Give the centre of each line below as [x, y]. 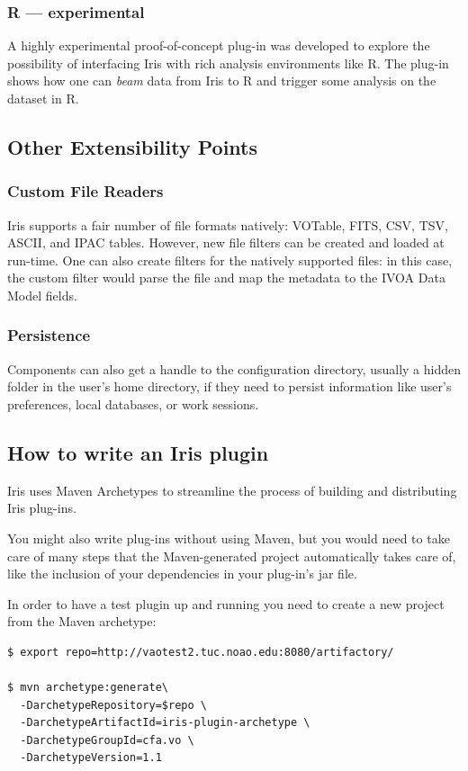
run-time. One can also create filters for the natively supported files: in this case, [230, 260]
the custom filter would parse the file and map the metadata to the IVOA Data [226, 278]
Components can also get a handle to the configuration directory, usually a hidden [234, 368]
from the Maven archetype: [82, 621]
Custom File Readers [85, 191]
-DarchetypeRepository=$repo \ [113, 705]
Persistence [49, 335]
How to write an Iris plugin [138, 452]
